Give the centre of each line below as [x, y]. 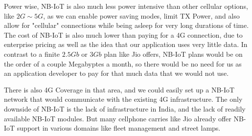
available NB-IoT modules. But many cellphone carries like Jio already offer [118, 118]
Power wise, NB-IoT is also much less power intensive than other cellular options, [126, 6]
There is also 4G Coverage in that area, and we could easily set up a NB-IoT [119, 89]
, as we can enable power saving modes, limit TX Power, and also [141, 15]
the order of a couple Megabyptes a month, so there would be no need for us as [123, 63]
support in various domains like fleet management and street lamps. [119, 128]
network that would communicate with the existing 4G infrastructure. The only [123, 99]
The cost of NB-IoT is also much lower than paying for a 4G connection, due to [123, 34]
